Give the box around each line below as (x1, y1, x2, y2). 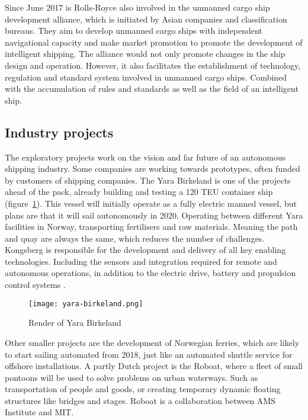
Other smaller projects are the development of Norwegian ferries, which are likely (5, 336, 300, 348)
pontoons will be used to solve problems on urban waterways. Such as (5, 371, 258, 383)
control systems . (5, 278, 66, 291)
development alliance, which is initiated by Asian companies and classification (5, 12, 287, 25)
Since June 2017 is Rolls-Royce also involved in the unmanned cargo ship (5, 1, 270, 13)
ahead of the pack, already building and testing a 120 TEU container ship (5, 185, 273, 198)
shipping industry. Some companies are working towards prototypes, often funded (5, 162, 300, 175)
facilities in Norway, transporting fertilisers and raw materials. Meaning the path (5, 220, 298, 233)
